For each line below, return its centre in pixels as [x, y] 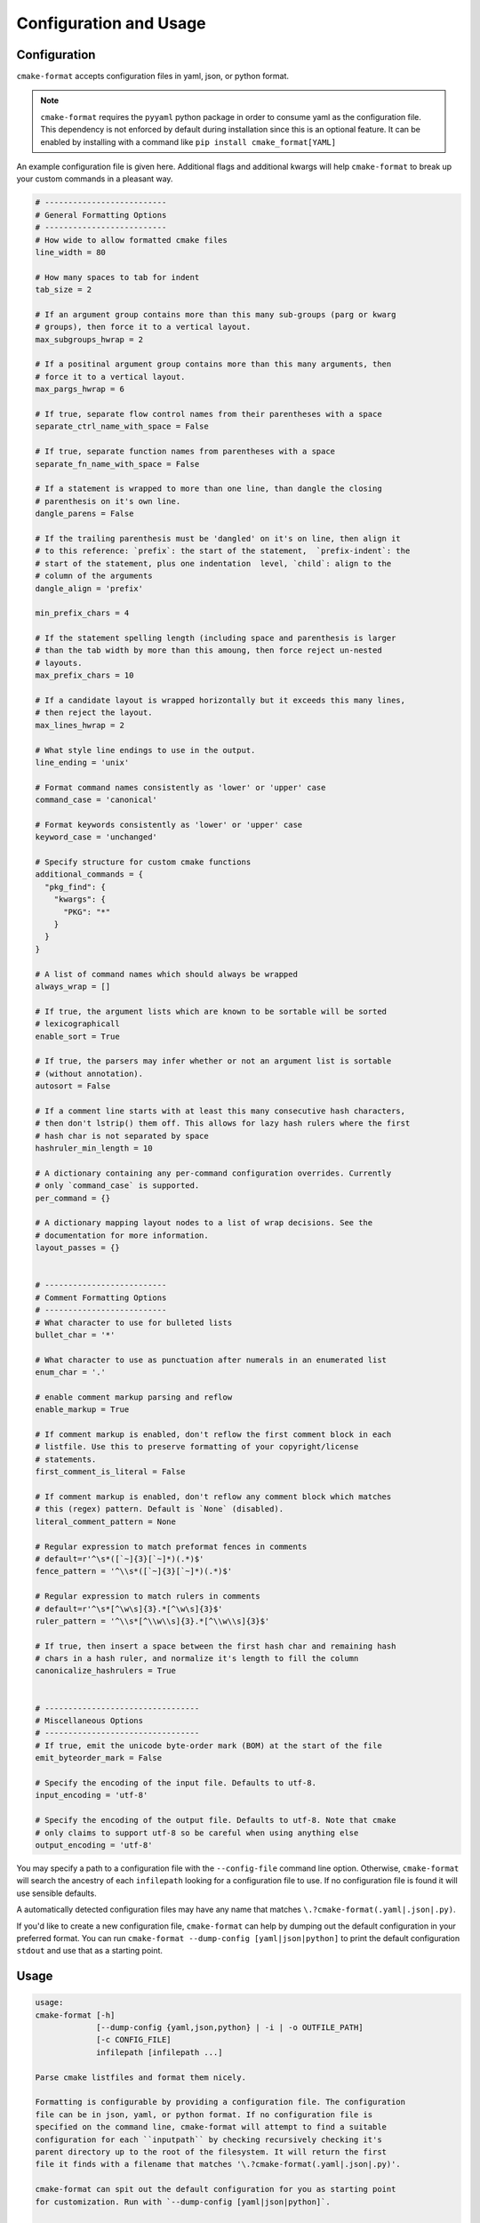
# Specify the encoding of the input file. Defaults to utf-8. [176, 1783]
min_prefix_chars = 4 [82, 613]
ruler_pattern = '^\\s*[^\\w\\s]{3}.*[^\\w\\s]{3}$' [152, 1621]
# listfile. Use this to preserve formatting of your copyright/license [197, 1447]
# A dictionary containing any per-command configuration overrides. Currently [213, 1173]
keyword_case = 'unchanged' [96, 837]
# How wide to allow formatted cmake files [132, 240]
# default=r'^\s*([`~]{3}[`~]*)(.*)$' [120, 1559]
